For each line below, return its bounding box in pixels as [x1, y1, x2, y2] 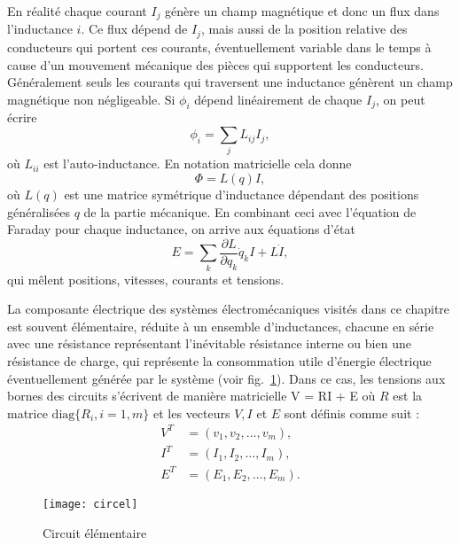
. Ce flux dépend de [81, 19, 188, 38]
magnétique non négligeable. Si [7, 90, 175, 108]
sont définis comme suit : [284, 403, 420, 422]
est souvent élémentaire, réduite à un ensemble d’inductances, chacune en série [7, 316, 434, 335]
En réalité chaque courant [7, 2, 147, 19]
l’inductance [7, 19, 73, 38]
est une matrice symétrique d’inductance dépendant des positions [64, 185, 419, 203]
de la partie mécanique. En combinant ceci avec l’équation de [83, 202, 417, 221]
